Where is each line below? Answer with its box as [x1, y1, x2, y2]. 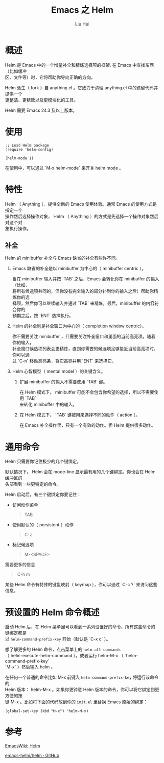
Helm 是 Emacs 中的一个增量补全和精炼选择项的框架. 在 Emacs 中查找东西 [5, 62, 154, 68]
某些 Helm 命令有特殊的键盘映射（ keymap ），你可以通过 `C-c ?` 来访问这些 [5, 582, 158, 588]
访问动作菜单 [12, 502, 38, 508]
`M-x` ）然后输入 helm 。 [5, 664, 55, 670]
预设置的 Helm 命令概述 [5, 607, 100, 618]
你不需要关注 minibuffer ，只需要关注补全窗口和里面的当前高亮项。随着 [12, 334, 156, 340]
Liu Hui [75, 21, 90, 27]
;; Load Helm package [5, 143, 49, 148]
